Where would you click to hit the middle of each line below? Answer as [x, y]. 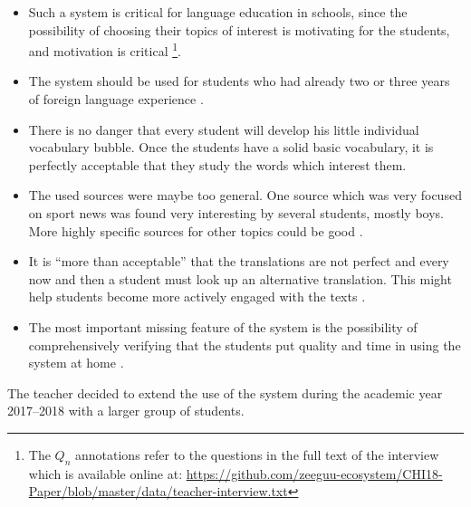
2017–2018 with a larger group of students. [126, 411]
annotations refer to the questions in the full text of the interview [257, 454]
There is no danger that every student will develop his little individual [224, 129]
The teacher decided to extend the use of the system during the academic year [225, 392]
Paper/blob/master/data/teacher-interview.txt [158, 491]
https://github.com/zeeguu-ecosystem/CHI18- [314, 473]
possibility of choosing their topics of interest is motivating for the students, [239, 29]
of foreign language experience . [116, 99]
